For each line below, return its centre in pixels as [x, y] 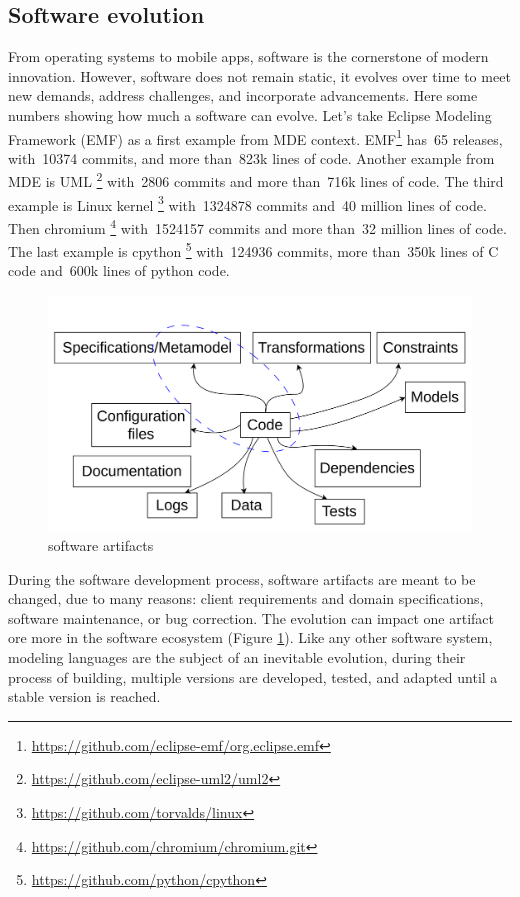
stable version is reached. [84, 696]
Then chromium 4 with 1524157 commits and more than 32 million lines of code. [257, 226]
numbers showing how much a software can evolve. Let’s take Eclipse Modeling [250, 114]
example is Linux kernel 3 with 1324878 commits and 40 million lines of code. [247, 203]
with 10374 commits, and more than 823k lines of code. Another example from [251, 157]
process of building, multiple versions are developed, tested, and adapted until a [253, 676]
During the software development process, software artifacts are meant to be [242, 578]
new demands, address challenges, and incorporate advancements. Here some [243, 95]
